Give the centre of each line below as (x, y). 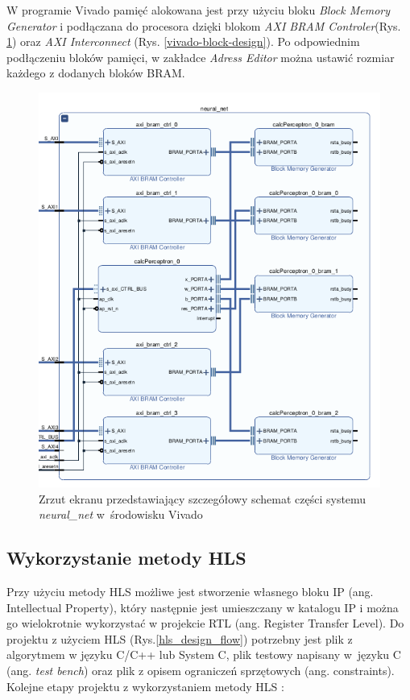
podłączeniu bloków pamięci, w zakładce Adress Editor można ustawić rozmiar (201, 57)
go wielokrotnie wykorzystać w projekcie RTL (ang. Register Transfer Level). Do (205, 623)
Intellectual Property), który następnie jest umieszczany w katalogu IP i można (203, 607)
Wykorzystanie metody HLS (126, 558)
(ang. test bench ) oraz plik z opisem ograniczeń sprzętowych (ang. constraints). (201, 670)
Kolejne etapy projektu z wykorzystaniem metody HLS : (145, 686)
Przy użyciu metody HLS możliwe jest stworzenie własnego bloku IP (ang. (190, 591)
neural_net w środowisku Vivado (121, 514)
